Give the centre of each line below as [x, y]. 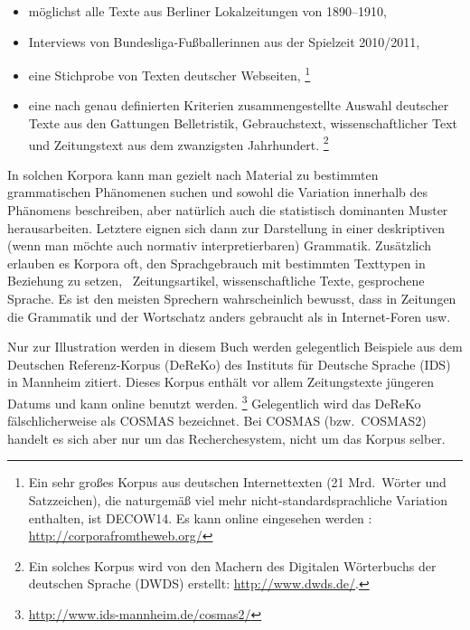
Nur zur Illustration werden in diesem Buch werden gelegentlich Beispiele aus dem [235, 347]
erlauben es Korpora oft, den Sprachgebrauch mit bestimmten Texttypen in [216, 263]
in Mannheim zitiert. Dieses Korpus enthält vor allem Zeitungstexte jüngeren [221, 382]
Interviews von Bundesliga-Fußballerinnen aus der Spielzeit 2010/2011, [224, 41]
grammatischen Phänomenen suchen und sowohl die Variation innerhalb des [217, 192]
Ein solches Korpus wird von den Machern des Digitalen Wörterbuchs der [232, 565]
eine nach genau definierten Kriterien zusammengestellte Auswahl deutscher [239, 105]
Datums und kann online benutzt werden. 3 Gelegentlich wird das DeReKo [214, 402]
